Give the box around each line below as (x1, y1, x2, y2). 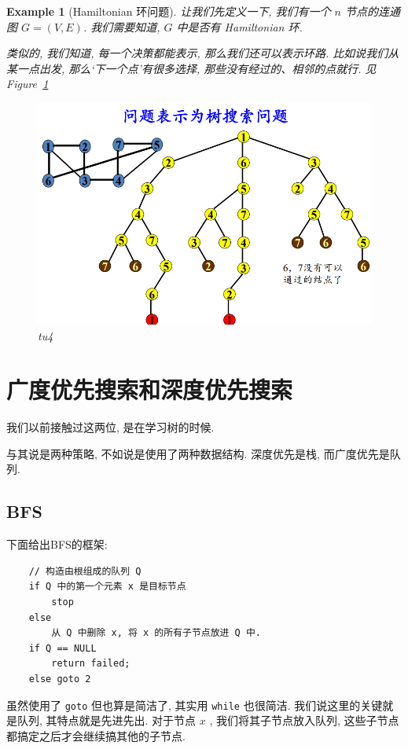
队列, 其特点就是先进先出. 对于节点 (17, 712, 197, 729)
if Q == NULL (28, 642, 97, 654)
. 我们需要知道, (83, 18, 160, 35)
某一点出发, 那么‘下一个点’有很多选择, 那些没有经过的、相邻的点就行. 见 (6, 60, 377, 76)
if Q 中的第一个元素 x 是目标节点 (28, 581, 186, 593)
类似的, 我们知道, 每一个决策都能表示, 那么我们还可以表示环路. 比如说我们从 (6, 45, 399, 61)
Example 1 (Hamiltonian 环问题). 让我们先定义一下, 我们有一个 (6, 3, 331, 19)
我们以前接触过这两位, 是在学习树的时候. (6, 419, 215, 435)
